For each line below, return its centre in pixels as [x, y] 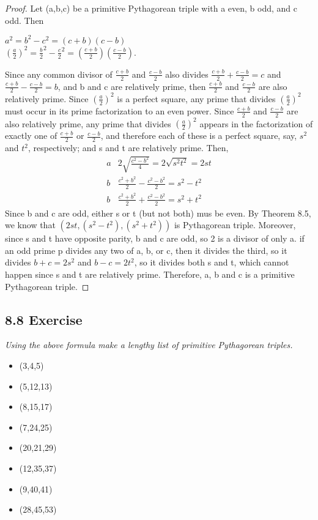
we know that [30, 225]
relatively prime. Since [47, 98]
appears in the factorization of [256, 123]
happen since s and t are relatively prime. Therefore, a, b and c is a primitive [150, 274]
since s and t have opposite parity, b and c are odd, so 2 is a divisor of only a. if [155, 238]
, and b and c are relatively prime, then [132, 86]
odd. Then [24, 20]
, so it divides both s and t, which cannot [212, 262]
